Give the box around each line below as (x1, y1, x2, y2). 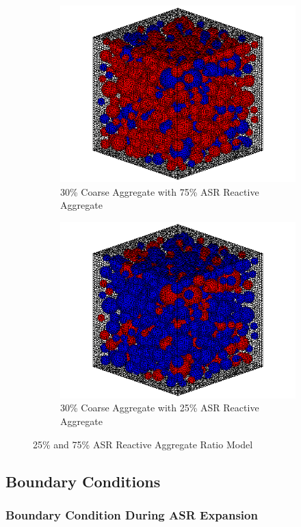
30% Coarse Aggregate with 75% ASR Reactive (60, 184, 259, 198)
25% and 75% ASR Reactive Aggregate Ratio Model (33, 437, 253, 451)
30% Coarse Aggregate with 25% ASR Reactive (60, 400, 259, 415)
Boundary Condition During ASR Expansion (5, 506, 258, 523)
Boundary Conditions (5, 470, 161, 491)
